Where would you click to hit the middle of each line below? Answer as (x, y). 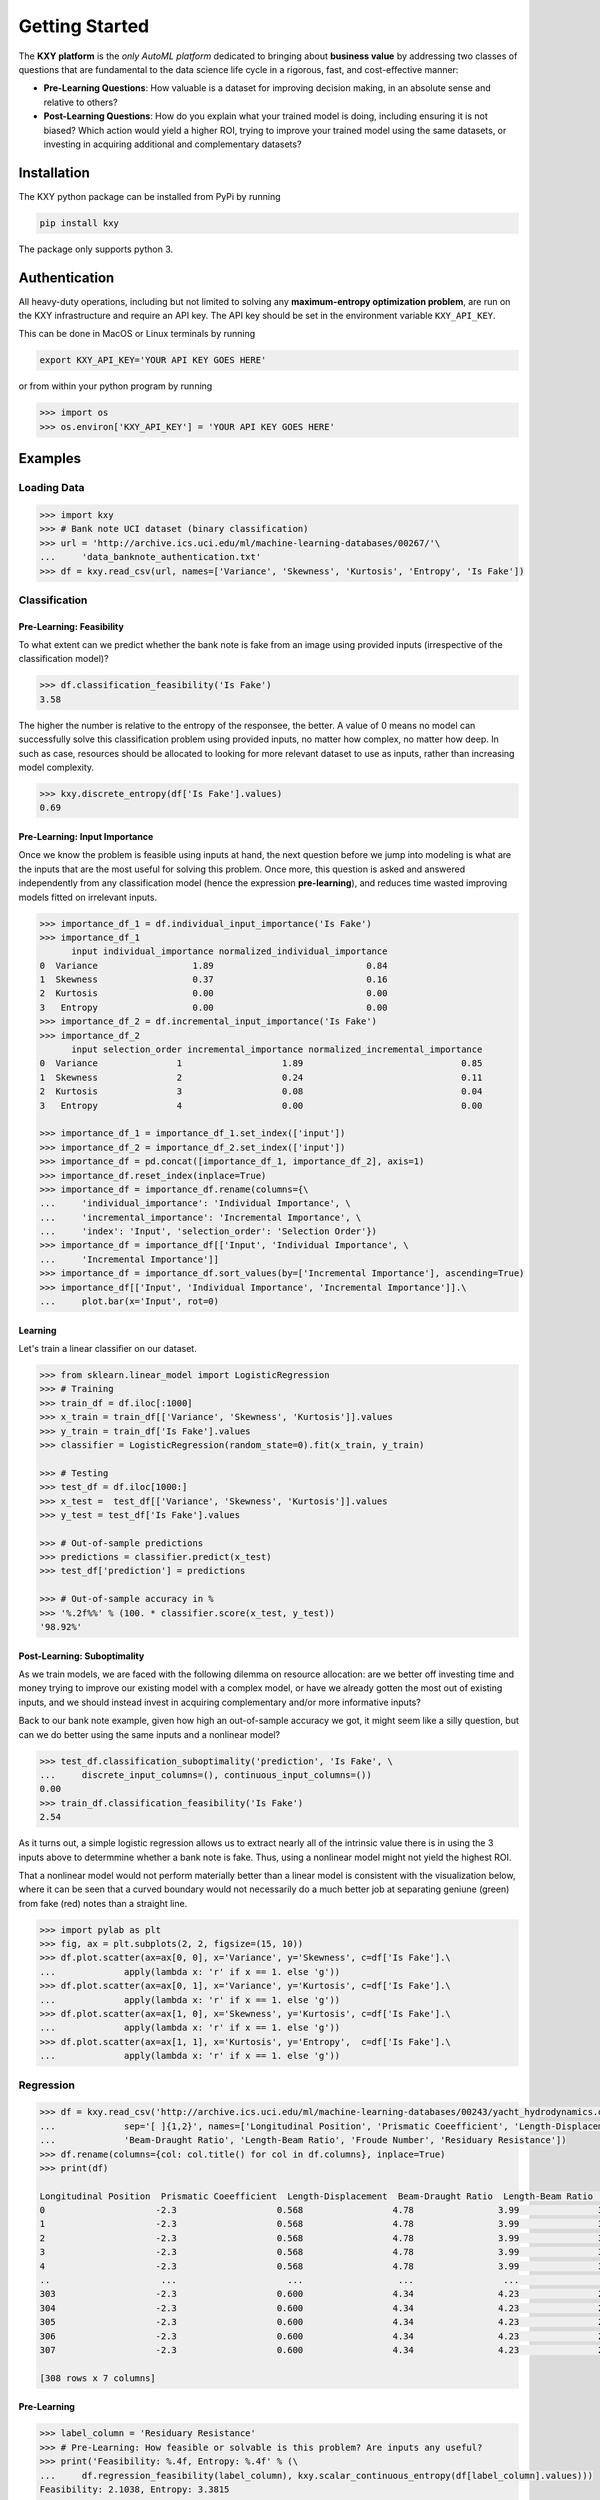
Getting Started (84, 26)
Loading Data (51, 488)
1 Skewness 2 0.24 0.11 (261, 1077)
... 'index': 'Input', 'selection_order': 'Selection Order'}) (208, 1231)
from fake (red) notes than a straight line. (103, 1903)
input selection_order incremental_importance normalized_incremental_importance (277, 1049)
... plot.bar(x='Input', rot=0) (129, 1301)
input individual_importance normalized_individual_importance (229, 951)
